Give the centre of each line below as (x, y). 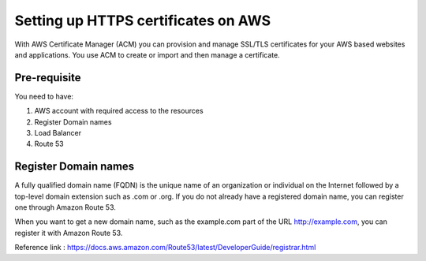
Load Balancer (58, 133)
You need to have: (44, 96)
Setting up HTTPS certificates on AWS (143, 21)
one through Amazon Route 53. (65, 207)
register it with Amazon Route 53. (69, 233)
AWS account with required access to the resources (119, 111)
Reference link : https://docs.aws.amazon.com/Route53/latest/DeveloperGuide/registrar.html (165, 248)
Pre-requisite (48, 78)
